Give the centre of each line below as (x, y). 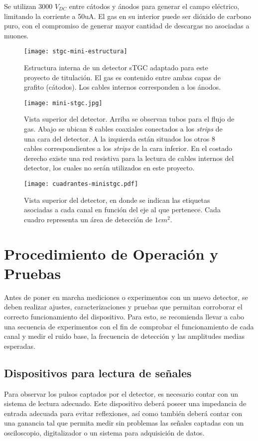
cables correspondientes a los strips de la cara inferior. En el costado (128, 148)
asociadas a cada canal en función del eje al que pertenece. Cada (122, 210)
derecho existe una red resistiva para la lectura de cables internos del (129, 158)
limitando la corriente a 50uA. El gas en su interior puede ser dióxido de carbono (128, 16)
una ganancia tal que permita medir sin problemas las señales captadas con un (124, 423)
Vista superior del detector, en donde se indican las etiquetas (117, 200)
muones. (16, 35)
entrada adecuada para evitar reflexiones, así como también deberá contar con (123, 413)
